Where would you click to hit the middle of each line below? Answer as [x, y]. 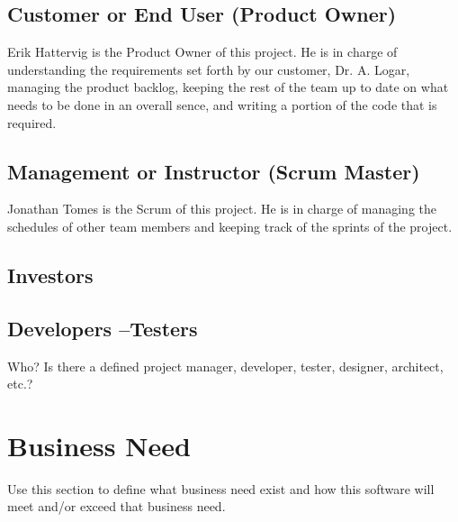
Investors [50, 275]
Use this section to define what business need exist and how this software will [221, 488]
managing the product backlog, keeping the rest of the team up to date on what [228, 87]
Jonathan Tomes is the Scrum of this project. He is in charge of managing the [222, 209]
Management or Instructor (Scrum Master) [214, 171]
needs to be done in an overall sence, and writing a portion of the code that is [222, 104]
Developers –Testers [103, 328]
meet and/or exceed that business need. [117, 506]
